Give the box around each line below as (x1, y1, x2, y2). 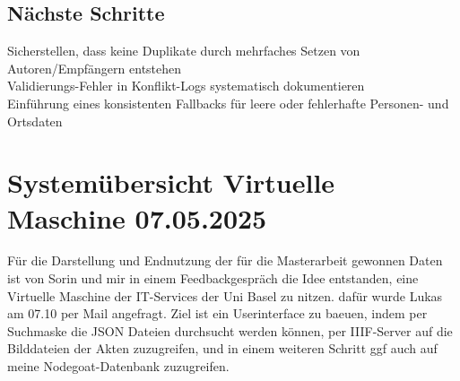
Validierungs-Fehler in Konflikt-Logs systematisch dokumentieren (7, 76, 365, 95)
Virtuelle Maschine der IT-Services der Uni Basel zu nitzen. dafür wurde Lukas (7, 286, 443, 305)
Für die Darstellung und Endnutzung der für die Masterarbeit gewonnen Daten (7, 251, 443, 270)
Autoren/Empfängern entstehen (7, 58, 182, 77)
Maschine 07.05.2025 (7, 199, 267, 236)
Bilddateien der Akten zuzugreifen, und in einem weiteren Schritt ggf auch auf (7, 339, 438, 358)
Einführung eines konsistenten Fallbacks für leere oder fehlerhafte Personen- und (7, 93, 449, 112)
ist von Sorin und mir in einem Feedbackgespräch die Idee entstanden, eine (7, 269, 419, 288)
